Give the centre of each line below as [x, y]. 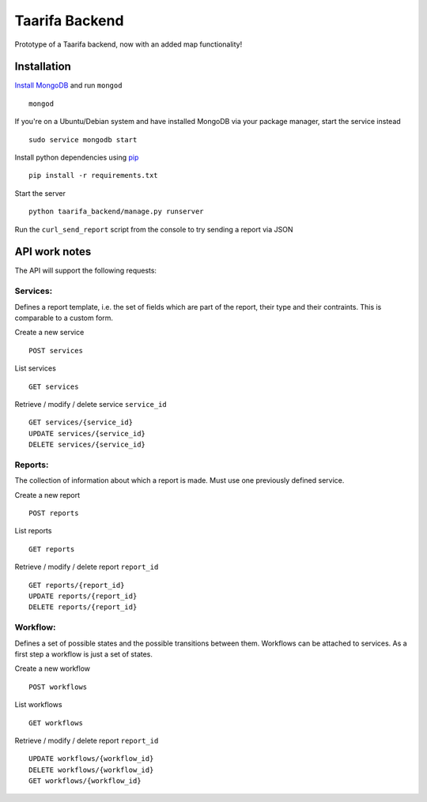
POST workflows [58, 687]
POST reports [54, 513]
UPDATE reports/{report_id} [83, 596]
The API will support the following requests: [86, 271]
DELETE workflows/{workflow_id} [91, 770]
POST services [56, 350]
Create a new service [49, 333]
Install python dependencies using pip [77, 157]
